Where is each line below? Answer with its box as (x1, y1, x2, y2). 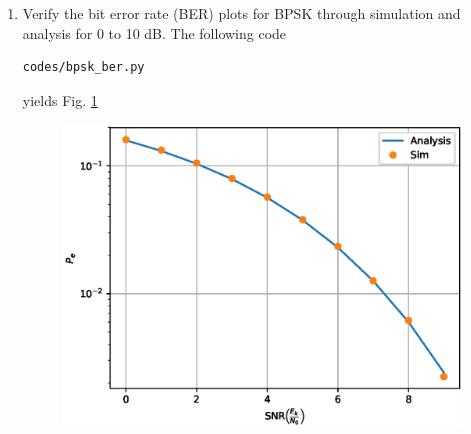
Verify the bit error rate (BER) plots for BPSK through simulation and (22, 3, 461, 23)
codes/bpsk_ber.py (22, 60, 145, 75)
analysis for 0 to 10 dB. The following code (22, 22, 287, 43)
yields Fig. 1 (22, 89, 98, 110)
